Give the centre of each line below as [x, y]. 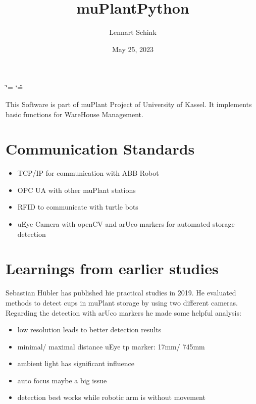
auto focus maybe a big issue [62, 380]
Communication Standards [100, 149]
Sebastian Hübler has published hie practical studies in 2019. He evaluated [121, 293]
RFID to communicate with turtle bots [78, 207]
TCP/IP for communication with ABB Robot [88, 173]
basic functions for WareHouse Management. [74, 114]
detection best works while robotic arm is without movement [111, 397]
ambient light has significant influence [76, 363]
